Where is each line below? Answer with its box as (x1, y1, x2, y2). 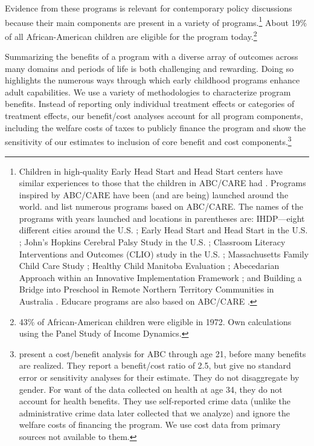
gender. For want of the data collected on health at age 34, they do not (19, 383, 283, 395)
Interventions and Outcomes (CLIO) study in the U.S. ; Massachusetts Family (19, 247, 309, 260)
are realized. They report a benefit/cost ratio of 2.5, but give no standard (19, 359, 291, 372)
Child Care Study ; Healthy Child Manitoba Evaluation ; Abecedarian (19, 259, 280, 272)
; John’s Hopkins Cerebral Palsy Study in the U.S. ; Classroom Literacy (19, 236, 286, 248)
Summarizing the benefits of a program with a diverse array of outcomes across (5, 50, 298, 63)
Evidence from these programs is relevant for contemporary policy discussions (5, 2, 292, 14)
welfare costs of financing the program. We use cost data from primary (19, 418, 281, 431)
